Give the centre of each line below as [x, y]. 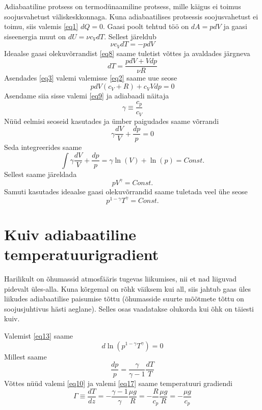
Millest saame [25, 356]
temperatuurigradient [82, 254]
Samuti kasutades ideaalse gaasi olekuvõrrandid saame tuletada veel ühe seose [126, 191]
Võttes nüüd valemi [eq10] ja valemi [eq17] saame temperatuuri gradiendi [118, 383]
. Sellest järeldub [130, 36]
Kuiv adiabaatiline [70, 234]
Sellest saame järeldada [41, 174]
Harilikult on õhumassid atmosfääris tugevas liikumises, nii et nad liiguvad [121, 278]
